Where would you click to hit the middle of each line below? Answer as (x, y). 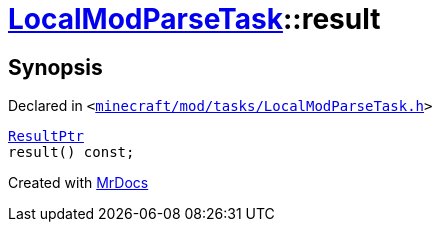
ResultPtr (46, 136)
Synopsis (55, 67)
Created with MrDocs (78, 183)
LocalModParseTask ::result (194, 19)
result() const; (71, 152)
